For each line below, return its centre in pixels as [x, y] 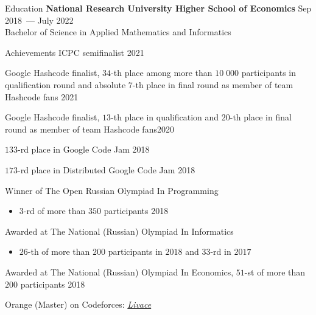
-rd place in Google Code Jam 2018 [84, 149]
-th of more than [59, 251]
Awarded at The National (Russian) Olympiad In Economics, [119, 272]
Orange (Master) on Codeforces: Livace [78, 304]
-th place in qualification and [165, 117]
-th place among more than [162, 73]
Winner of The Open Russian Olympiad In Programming [112, 190]
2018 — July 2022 [39, 20]
